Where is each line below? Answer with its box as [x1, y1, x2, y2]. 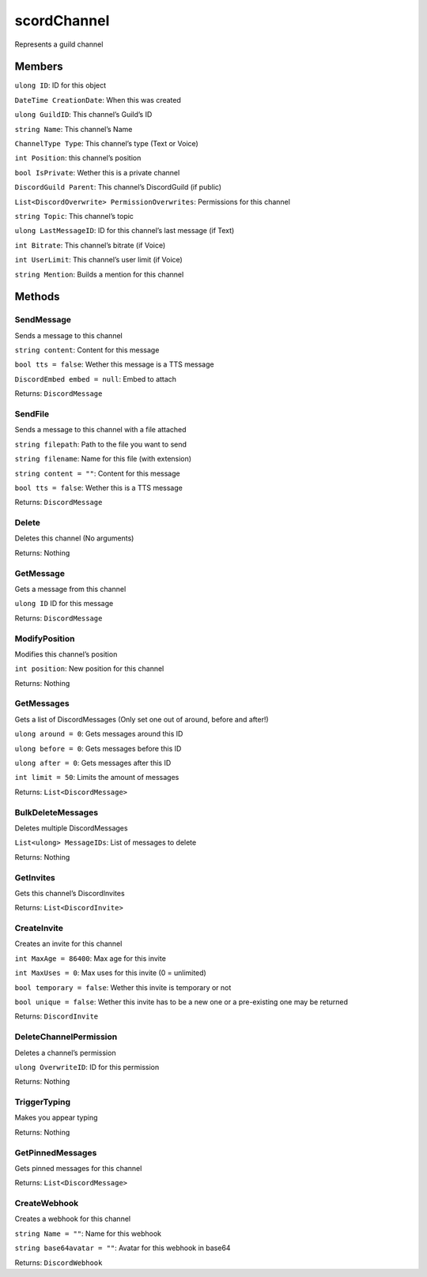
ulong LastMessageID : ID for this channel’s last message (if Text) [14, 226, 235, 235]
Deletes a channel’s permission [14, 1048, 116, 1057]
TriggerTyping [14, 1097, 71, 1108]
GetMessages [14, 698, 70, 709]
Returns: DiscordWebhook [14, 1257, 103, 1268]
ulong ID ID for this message [14, 599, 114, 608]
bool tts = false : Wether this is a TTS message [14, 483, 183, 492]
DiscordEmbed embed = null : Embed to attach [14, 374, 177, 383]
